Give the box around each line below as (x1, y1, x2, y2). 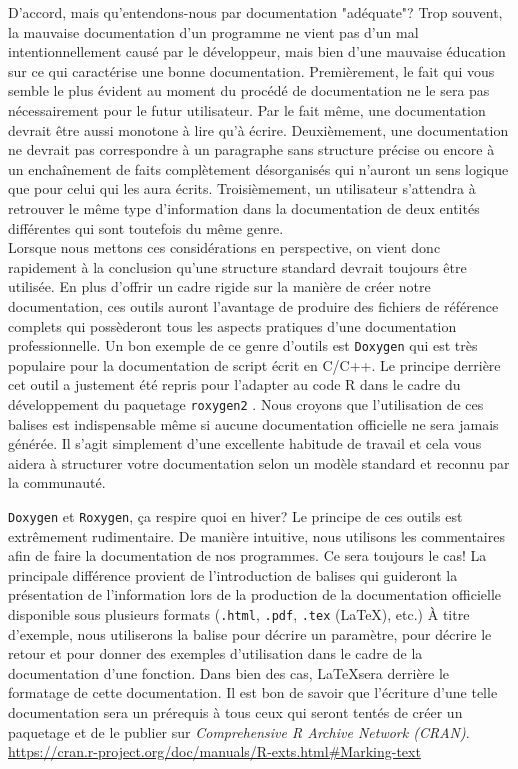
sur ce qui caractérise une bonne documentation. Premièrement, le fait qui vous (8, 60, 495, 81)
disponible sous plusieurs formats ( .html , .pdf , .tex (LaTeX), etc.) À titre (8, 604, 470, 624)
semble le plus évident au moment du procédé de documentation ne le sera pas (8, 80, 490, 101)
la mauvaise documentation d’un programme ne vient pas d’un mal (8, 21, 419, 42)
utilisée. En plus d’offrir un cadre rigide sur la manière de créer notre (8, 276, 431, 297)
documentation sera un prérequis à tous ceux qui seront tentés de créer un (8, 702, 463, 723)
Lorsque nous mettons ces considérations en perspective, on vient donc (8, 237, 441, 258)
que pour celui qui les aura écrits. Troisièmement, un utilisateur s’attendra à (8, 178, 476, 199)
